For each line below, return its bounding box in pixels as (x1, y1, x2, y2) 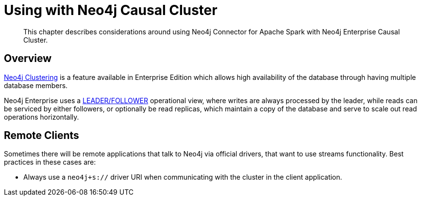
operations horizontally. (4, 112, 79, 121)
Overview (4, 52, 52, 65)
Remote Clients (4, 129, 79, 142)
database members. (4, 81, 68, 90)
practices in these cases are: (4, 158, 96, 167)
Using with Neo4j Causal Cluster (4, 2, 218, 18)
